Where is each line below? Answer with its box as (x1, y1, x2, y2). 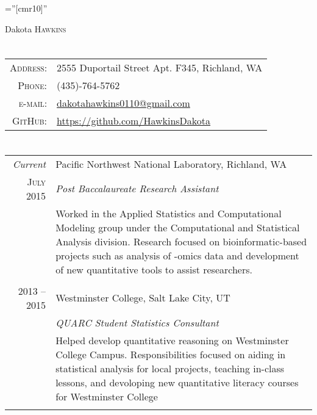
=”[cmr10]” (5, 2, 48, 14)
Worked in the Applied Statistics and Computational (55, 206, 282, 220)
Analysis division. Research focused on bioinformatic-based (55, 234, 307, 248)
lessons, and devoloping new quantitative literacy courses (55, 375, 299, 389)
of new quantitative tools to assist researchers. (55, 262, 252, 276)
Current (12, 156, 46, 171)
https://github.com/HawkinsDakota (57, 114, 211, 128)
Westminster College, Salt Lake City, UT (55, 290, 230, 305)
